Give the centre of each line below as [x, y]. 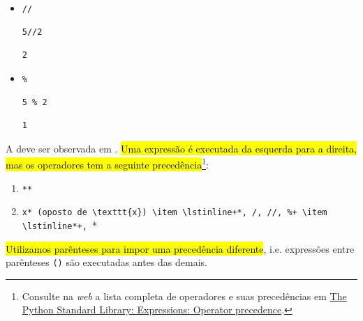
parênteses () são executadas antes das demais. [107, 262]
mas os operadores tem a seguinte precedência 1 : [107, 163]
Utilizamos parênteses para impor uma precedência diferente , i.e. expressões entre [180, 248]
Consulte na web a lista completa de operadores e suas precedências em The [184, 296]
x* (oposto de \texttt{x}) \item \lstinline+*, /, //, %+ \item [175, 213]
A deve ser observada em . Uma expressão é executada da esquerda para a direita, [181, 148]
